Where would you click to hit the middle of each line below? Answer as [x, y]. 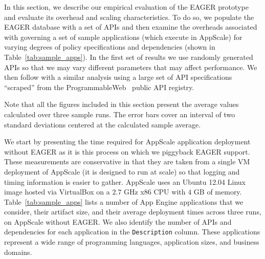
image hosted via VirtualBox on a [57, 192]
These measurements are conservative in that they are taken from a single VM [127, 161]
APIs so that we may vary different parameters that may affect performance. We [131, 67]
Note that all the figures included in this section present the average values [122, 104]
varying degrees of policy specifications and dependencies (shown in [110, 47]
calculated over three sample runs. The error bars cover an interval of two [120, 114]
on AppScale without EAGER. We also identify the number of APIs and [118, 221]
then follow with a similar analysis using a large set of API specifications [118, 77]
